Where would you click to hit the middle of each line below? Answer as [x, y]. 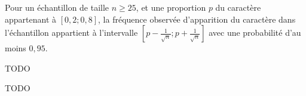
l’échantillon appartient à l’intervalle [71, 32]
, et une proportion [171, 7]
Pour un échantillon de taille [57, 7]
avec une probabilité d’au [255, 32]
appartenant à [31, 19]
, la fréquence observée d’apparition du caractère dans [197, 19]
